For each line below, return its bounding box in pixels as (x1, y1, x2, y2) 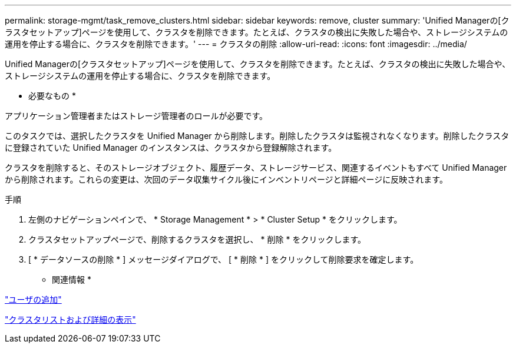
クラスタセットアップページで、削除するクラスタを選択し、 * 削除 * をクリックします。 (28, 234, 366, 244)
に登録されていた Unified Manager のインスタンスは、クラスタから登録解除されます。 (5, 142, 337, 153)
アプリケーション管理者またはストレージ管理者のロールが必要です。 (5, 111, 268, 121)
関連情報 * (52, 274, 91, 284)
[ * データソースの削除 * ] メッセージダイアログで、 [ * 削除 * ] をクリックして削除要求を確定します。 (28, 254, 419, 264)
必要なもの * (28, 91, 76, 101)
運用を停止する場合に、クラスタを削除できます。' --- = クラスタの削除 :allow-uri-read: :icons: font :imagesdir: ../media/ (5, 39, 467, 49)
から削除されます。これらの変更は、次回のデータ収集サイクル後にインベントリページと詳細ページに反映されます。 (5, 174, 448, 184)
